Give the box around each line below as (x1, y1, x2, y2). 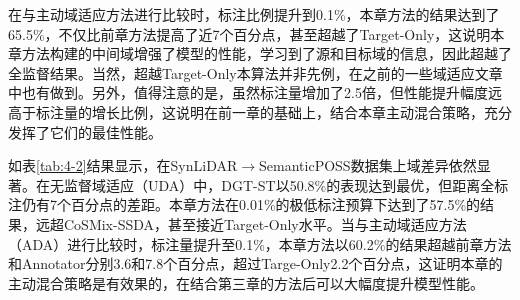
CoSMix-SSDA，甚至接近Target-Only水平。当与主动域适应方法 (63, 213, 467, 234)
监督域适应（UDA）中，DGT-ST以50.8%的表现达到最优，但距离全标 (63, 174, 509, 195)
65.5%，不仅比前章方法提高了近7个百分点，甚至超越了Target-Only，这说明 (8, 23, 491, 44)
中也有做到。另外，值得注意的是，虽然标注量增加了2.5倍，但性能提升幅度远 (8, 82, 502, 103)
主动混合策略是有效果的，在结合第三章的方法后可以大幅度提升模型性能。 (8, 272, 484, 293)
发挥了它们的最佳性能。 (8, 121, 162, 142)
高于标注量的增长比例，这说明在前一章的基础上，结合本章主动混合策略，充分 (8, 101, 512, 122)
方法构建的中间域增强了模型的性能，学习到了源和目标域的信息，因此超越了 (21, 43, 512, 64)
